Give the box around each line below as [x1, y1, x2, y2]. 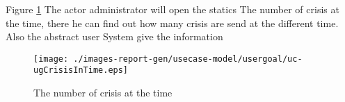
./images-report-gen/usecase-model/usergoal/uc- [73, 53, 303, 64]
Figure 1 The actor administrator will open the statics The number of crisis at [6, 2, 339, 16]
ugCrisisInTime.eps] [33, 65, 129, 76]
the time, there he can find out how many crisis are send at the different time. [6, 15, 339, 30]
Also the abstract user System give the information [6, 29, 223, 44]
